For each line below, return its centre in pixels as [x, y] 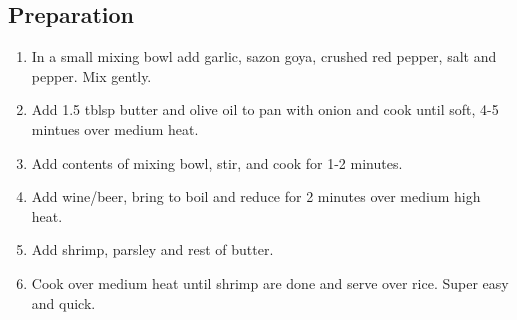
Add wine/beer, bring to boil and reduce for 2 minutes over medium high [256, 196]
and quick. [63, 302]
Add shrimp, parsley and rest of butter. [152, 249]
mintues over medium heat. [115, 128]
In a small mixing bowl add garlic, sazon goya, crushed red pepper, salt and [264, 56]
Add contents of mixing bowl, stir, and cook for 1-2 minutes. [217, 162]
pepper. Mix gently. [91, 75]
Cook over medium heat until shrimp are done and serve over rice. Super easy [270, 282]
